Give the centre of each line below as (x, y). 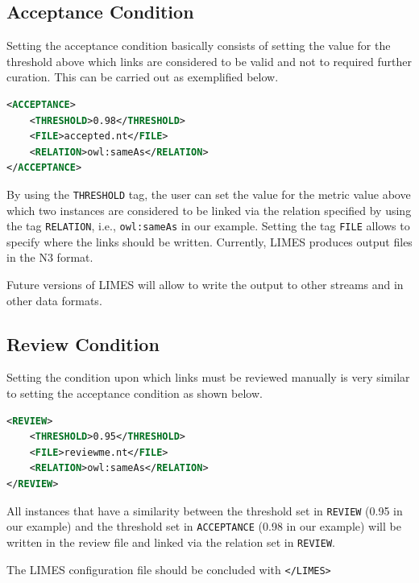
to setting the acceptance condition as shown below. (135, 393)
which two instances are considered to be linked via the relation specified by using (209, 210)
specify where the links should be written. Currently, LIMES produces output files (209, 241)
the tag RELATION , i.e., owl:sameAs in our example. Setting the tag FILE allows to (208, 226)
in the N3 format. (50, 257)
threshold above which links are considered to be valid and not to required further (209, 61)
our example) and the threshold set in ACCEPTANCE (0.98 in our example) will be (204, 526)
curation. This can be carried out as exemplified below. (143, 77)
